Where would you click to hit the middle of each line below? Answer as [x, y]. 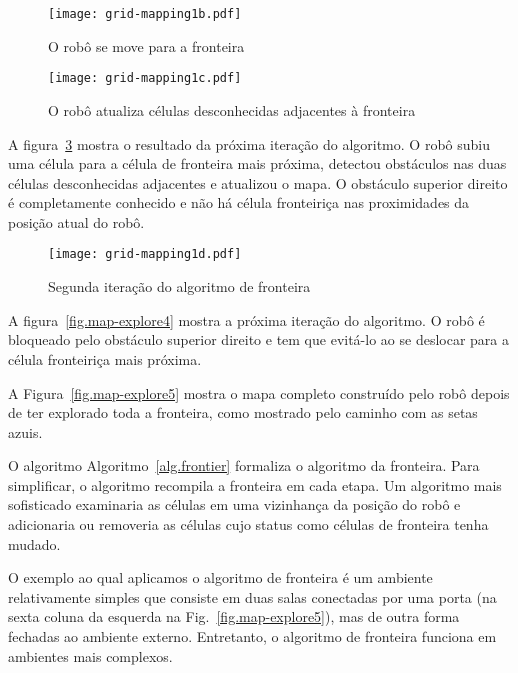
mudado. [34, 543]
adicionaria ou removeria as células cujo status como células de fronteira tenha [248, 524]
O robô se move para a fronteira [146, 45]
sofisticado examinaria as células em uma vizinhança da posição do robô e [234, 504]
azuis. [25, 431]
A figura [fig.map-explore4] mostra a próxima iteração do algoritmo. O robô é [246, 319]
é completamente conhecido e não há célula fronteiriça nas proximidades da [239, 202]
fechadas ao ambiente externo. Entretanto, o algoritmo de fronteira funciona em [252, 636]
